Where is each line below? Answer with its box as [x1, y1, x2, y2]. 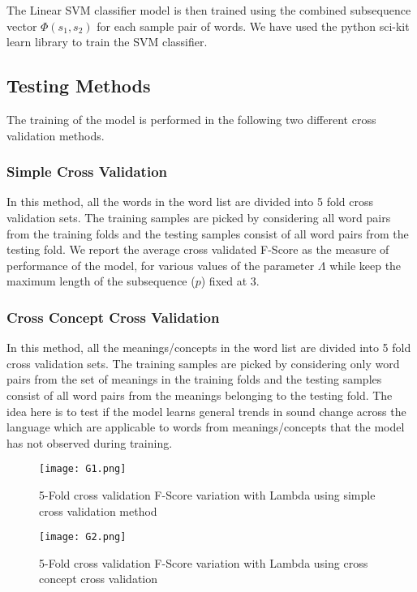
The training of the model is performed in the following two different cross [6, 110, 376, 127]
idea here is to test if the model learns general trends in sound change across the [6, 402, 406, 419]
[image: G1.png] [39, 463, 127, 475]
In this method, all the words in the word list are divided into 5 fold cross [6, 193, 374, 210]
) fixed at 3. [200, 272, 260, 290]
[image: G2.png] [39, 531, 127, 543]
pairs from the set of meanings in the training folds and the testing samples [6, 371, 382, 388]
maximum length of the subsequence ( [6, 272, 196, 290]
